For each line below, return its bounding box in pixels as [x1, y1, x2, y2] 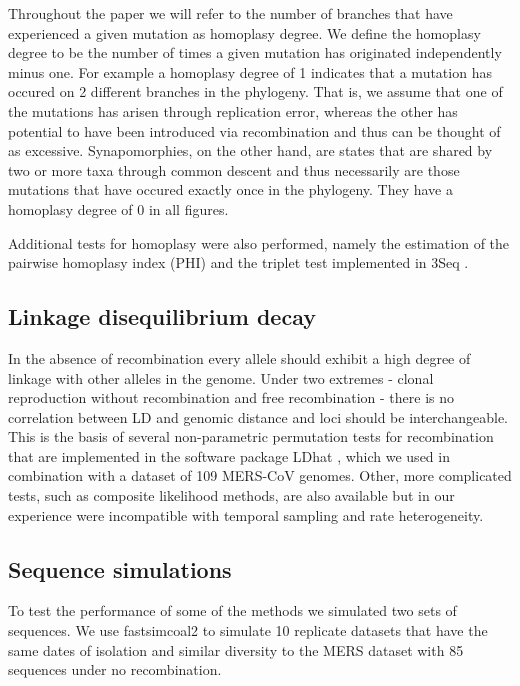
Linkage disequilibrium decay [8, 301, 316, 332]
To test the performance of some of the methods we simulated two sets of [8, 600, 457, 621]
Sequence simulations [8, 553, 232, 584]
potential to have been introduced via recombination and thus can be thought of [8, 120, 501, 141]
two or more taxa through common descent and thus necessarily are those [8, 159, 460, 180]
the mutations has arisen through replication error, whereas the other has [8, 100, 458, 121]
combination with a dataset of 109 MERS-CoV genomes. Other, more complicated [8, 465, 512, 486]
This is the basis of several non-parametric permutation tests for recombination [8, 426, 494, 447]
